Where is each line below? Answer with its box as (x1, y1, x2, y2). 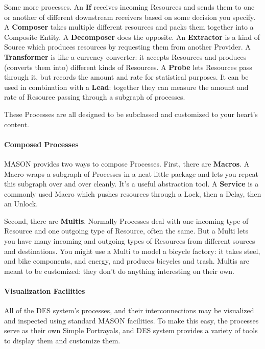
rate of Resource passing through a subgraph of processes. (4, 91, 185, 102)
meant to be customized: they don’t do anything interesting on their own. (4, 265, 234, 276)
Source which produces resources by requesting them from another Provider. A (4, 41, 251, 52)
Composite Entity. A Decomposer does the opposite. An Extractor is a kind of (4, 31, 260, 42)
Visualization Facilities (4, 286, 85, 296)
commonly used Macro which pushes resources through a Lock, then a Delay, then (4, 188, 261, 199)
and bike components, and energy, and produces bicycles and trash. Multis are (4, 255, 250, 266)
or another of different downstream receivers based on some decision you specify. (4, 11, 256, 22)
